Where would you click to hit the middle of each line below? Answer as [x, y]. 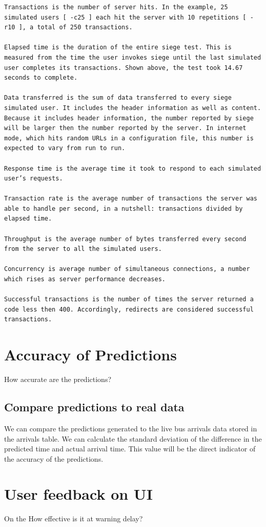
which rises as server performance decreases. [85, 279]
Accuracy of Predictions [90, 355]
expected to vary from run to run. [65, 148]
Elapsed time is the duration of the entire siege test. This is [118, 48]
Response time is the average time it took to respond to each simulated [133, 168]
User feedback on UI [78, 494]
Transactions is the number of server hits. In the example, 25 [116, 7]
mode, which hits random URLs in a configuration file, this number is [129, 138]
